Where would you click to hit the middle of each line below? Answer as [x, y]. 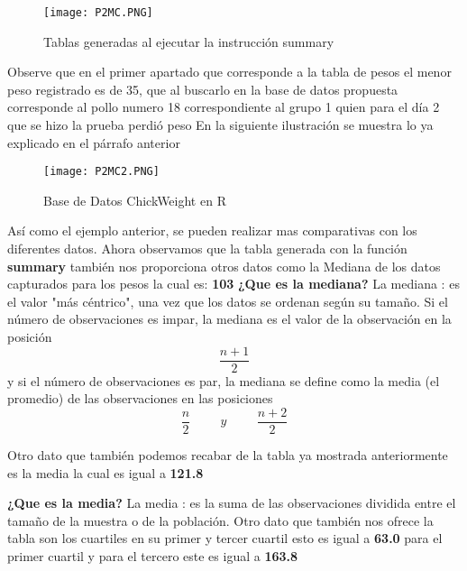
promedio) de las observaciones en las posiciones [140, 398]
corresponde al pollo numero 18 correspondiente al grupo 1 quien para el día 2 [224, 107]
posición [30, 337]
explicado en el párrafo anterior [94, 142]
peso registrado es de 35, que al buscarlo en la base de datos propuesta [203, 89]
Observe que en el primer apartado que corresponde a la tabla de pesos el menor [229, 72]
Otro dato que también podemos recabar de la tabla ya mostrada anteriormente [228, 454]
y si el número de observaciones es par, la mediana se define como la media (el [224, 380]
